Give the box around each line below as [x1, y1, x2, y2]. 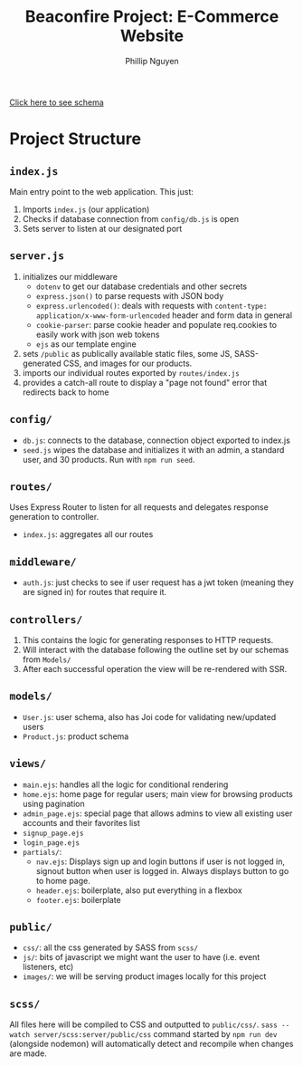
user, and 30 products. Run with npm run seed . [22, 454, 195, 465]
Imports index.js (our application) [22, 204, 150, 215]
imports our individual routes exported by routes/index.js [22, 367, 240, 378]
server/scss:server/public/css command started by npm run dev [33, 1029, 278, 1040]
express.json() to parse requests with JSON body [35, 290, 224, 301]
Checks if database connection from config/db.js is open [22, 213, 240, 224]
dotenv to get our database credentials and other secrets [35, 281, 248, 292]
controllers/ [9, 613, 83, 626]
